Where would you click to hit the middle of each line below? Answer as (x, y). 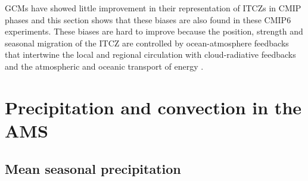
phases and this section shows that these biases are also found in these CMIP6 (148, 19)
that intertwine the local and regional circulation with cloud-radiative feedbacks (150, 54)
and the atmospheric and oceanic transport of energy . (104, 66)
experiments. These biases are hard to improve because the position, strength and (154, 31)
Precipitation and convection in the (153, 107)
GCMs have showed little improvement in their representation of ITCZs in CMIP (153, 8)
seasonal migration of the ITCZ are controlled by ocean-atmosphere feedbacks (147, 43)
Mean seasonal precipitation (93, 168)
